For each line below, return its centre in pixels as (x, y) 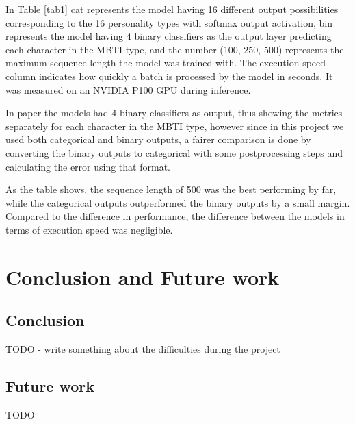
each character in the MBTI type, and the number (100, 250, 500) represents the (175, 49)
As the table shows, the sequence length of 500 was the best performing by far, (171, 189)
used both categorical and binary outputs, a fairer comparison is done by (158, 139)
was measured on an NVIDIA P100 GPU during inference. (128, 89)
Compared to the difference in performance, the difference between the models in (175, 216)
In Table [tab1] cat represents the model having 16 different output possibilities (172, 9)
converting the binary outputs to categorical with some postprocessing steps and (174, 152)
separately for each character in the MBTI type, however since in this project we (175, 126)
